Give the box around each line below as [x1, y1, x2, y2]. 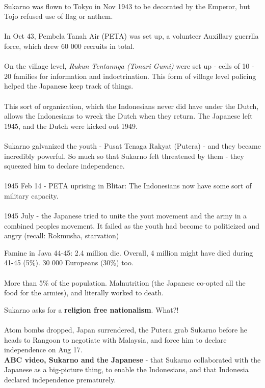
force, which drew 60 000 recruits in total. [4, 40, 135, 51]
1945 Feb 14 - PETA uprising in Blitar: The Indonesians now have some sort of [4, 180, 252, 191]
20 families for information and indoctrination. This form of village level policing [4, 70, 256, 81]
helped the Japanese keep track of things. [4, 80, 134, 91]
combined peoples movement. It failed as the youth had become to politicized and [4, 220, 260, 231]
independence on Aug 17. [4, 344, 83, 355]
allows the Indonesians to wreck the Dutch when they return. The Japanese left [4, 110, 253, 121]
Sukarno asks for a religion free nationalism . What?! [4, 304, 179, 315]
